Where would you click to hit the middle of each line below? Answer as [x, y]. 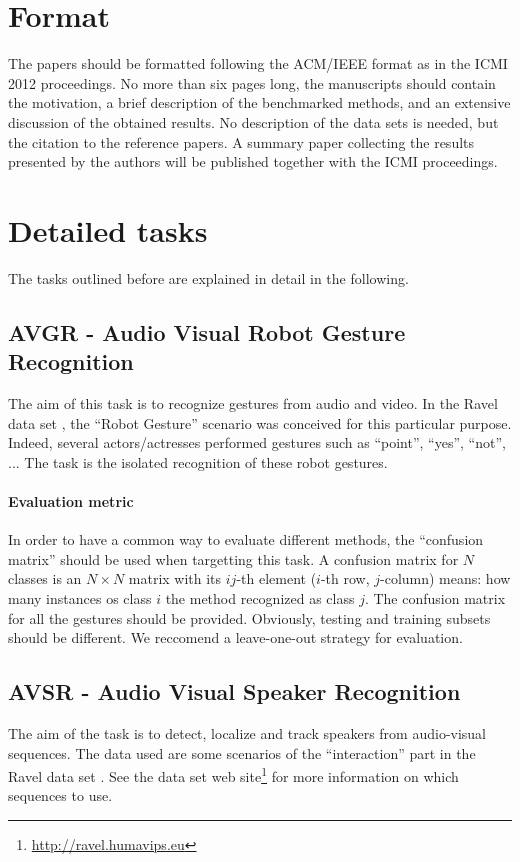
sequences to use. [60, 795]
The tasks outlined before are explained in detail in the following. [208, 277]
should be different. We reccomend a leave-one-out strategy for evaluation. [235, 637]
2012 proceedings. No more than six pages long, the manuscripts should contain [252, 82]
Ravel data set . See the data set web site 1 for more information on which [233, 774]
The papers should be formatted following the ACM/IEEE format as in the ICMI [258, 63]
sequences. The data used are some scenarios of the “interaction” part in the [242, 752]
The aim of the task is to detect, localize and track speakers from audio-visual [247, 732]
